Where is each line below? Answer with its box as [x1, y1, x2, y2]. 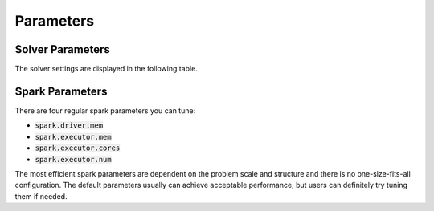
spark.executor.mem [35, 132, 112, 141]
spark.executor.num [35, 155, 112, 164]
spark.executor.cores [35, 144, 121, 152]
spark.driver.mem [35, 121, 104, 130]
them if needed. [14, 191, 68, 201]
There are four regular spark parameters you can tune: [14, 105, 196, 116]
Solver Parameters [14, 43, 110, 56]
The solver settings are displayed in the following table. [14, 64, 199, 74]
